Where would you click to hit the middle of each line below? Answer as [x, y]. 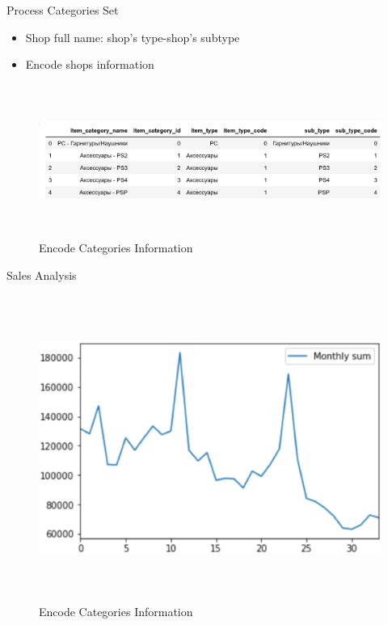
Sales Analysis [42, 274]
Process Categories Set [63, 10]
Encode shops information [90, 64]
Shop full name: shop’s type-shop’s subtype [133, 37]
